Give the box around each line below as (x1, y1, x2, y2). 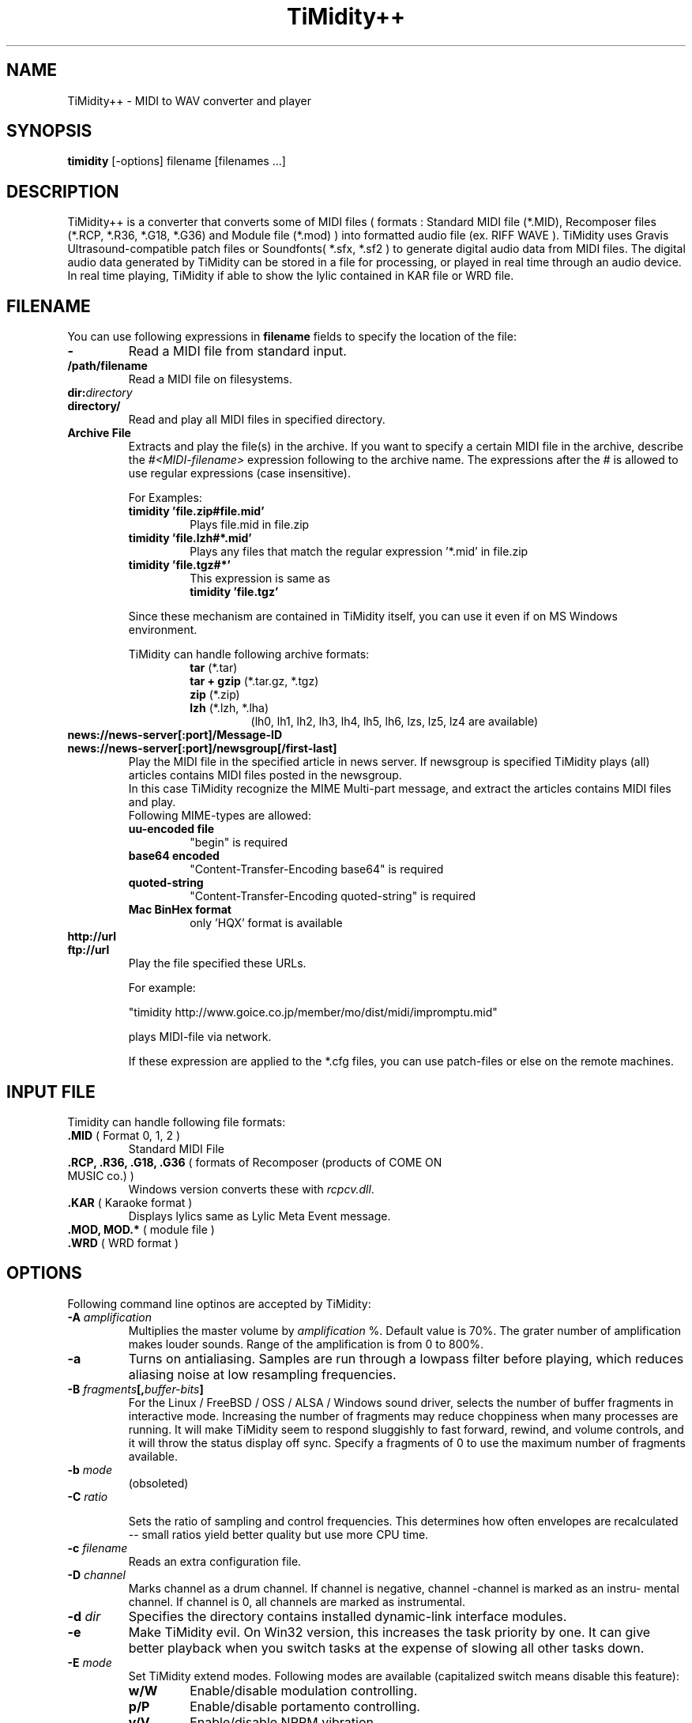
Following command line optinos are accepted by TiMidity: (67, 1296, 371, 1310)
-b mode (67, 1462, 113, 1476)
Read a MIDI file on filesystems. (128, 372, 293, 386)
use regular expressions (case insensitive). (128, 466, 351, 481)
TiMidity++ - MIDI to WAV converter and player (67, 93, 311, 107)
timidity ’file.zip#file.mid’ (128, 504, 265, 518)
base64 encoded (128, 849, 220, 863)
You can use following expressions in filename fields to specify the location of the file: (67, 330, 517, 344)
